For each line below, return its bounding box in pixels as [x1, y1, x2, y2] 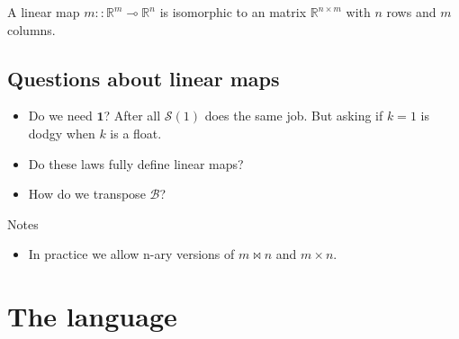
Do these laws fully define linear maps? [28, 154, 244, 173]
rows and [386, 3, 436, 21]
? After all [103, 106, 161, 125]
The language [7, 298, 177, 335]
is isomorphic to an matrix [159, 3, 307, 21]
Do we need [28, 106, 93, 125]
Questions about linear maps [7, 64, 280, 92]
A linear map [7, 3, 80, 21]
